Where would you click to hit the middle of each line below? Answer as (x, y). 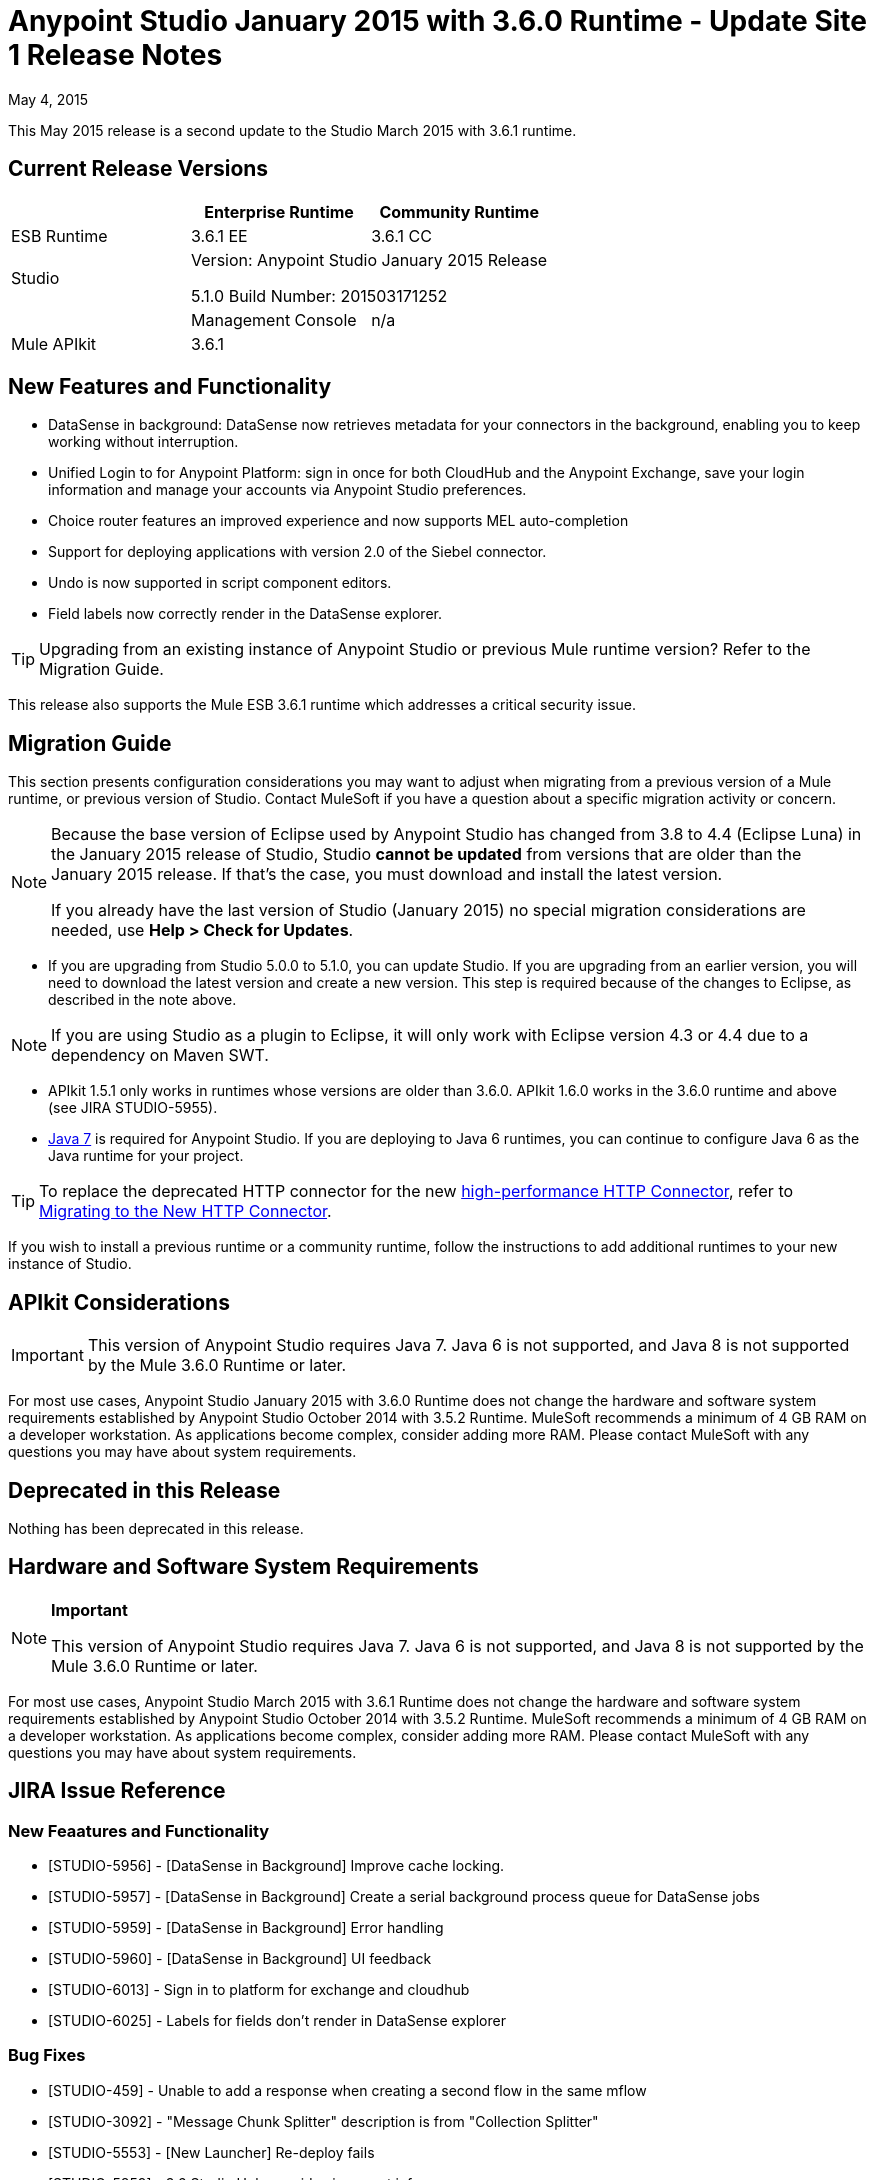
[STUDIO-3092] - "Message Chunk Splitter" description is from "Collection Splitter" (323, 2121)
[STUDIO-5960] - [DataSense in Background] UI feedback (240, 1959)
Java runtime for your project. (146, 1156)
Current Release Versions (138, 169)
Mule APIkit (54, 343)
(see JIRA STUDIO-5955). (133, 1108)
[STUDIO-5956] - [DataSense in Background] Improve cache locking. (276, 1866)
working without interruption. (143, 442)
